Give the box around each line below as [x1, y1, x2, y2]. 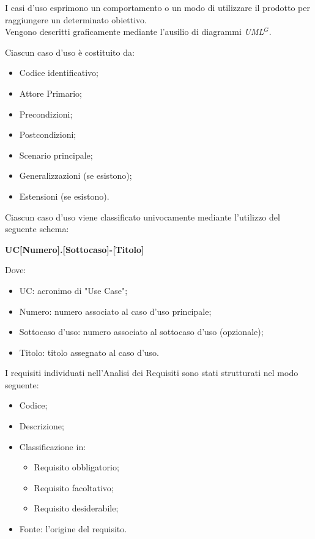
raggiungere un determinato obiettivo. [5, 13, 147, 26]
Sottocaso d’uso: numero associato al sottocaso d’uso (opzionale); [19, 325, 264, 338]
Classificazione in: [19, 440, 86, 453]
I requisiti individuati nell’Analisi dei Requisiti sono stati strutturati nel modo [5, 366, 298, 379]
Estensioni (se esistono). [19, 189, 109, 202]
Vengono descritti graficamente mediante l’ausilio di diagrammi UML [5, 25, 264, 38]
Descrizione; [19, 420, 64, 432]
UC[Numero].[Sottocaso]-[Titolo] [5, 243, 144, 255]
